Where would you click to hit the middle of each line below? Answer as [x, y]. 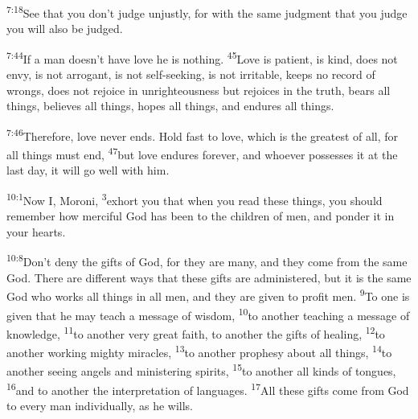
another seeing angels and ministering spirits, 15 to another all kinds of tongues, [201, 370]
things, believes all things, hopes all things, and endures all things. [170, 106]
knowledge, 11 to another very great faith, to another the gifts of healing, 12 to [196, 332]
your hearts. [36, 231]
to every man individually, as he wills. [100, 405]
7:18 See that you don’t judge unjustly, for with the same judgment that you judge [207, 12]
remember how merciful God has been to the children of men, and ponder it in [201, 216]
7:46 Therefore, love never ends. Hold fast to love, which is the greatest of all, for [203, 134]
